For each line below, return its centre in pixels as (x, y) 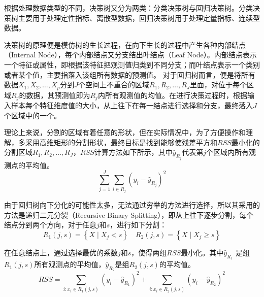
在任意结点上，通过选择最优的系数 (61, 253)
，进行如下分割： (138, 225)
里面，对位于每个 (219, 85)
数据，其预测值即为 (58, 95)
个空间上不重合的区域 (114, 85)
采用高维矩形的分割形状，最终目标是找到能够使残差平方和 (121, 142)
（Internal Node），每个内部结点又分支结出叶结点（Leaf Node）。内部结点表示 (130, 55)
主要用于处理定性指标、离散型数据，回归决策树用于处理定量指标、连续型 (139, 18)
